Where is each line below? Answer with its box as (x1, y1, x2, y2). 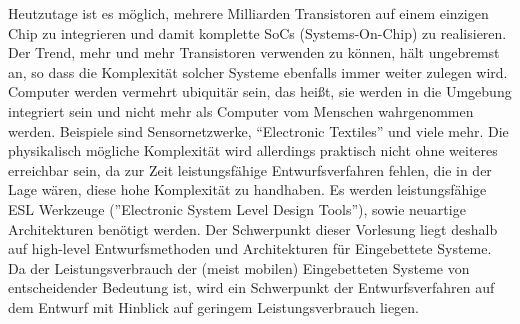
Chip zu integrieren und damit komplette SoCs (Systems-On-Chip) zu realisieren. (8, 22, 507, 43)
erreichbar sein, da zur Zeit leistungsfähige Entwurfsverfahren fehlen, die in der (8, 159, 492, 180)
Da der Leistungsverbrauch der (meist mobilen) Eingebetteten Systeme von (8, 257, 470, 278)
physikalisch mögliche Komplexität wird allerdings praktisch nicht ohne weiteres (8, 140, 498, 161)
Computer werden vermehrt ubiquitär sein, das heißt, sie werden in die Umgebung (8, 81, 512, 102)
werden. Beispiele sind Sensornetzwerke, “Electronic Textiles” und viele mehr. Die (8, 120, 509, 141)
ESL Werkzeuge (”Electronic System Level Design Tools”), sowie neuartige (8, 198, 466, 219)
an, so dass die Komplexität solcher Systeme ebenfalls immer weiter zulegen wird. (8, 61, 508, 82)
